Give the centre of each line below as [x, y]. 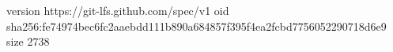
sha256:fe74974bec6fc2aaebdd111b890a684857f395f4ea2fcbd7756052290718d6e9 [196, 26]
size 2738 [28, 41]
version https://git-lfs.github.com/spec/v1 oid [118, 10]
